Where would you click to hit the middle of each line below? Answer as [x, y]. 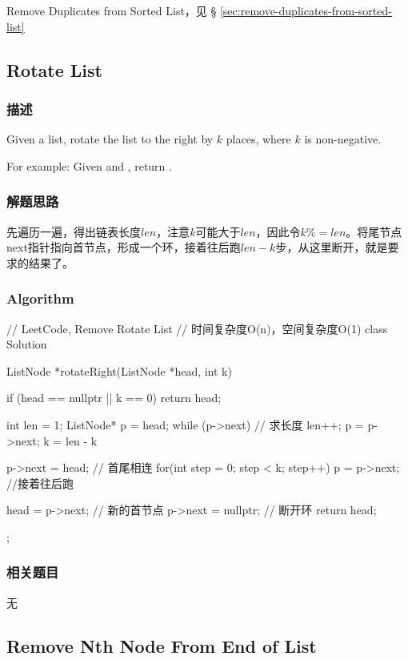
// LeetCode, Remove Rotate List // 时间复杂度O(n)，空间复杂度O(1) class [197, 328]
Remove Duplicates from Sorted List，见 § [112, 10]
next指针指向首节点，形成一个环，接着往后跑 [124, 247]
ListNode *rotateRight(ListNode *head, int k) [119, 370]
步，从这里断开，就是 [332, 247]
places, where [258, 139]
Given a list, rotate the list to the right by [110, 139]
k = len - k [70, 440]
